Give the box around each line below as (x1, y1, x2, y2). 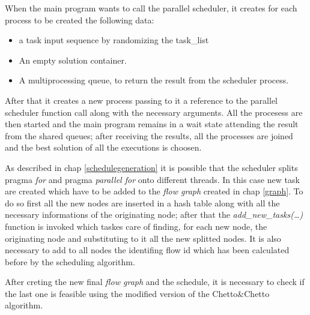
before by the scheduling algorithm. (5, 255, 135, 268)
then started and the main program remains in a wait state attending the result (5, 118, 299, 130)
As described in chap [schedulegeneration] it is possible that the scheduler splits (5, 161, 298, 173)
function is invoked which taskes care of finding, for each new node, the (5, 220, 267, 232)
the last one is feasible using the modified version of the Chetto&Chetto (5, 287, 270, 299)
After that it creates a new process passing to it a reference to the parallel (5, 94, 278, 106)
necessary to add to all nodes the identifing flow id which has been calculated (5, 244, 290, 256)
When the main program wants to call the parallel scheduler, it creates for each (5, 2, 297, 14)
